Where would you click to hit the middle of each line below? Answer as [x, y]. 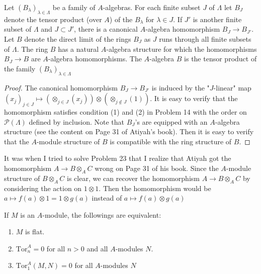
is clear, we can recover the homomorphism [133, 178]
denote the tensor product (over [53, 19]
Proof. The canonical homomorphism [61, 87]
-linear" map [232, 87]
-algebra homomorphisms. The [95, 59]
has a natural [78, 49]
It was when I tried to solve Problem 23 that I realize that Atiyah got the [118, 158]
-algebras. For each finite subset [152, 7]
